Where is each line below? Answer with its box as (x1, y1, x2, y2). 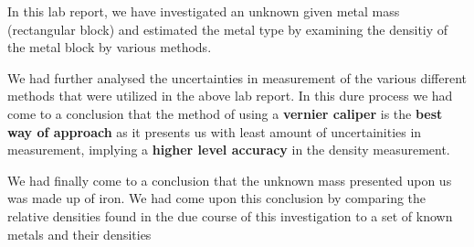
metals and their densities (7, 224, 152, 243)
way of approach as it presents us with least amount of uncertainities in (7, 122, 422, 141)
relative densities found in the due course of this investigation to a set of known (7, 206, 453, 225)
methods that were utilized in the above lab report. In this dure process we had (7, 86, 453, 105)
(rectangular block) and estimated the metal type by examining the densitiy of (7, 19, 448, 38)
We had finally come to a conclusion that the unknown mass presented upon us (7, 170, 452, 189)
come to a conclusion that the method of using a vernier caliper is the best (7, 103, 443, 123)
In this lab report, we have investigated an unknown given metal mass (7, 2, 400, 20)
